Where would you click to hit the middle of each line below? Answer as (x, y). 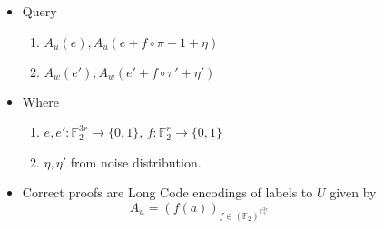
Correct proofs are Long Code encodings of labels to (167, 192)
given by (353, 192)
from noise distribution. (136, 162)
